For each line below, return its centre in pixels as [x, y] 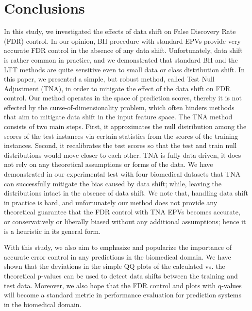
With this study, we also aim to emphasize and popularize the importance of [118, 247]
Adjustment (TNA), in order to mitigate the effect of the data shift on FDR [117, 88]
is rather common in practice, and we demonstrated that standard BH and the [121, 59]
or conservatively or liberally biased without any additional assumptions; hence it [125, 221]
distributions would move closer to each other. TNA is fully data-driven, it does [123, 155]
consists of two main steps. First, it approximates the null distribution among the [125, 126]
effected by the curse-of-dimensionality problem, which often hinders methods [119, 107]
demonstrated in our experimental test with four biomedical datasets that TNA [122, 174]
